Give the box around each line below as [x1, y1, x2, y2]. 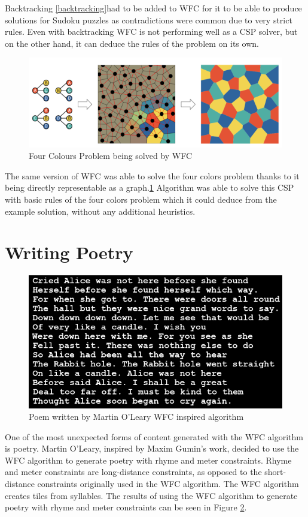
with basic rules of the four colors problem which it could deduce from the [5, 193, 277, 206]
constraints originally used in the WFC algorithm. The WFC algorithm [37, 477, 299, 490]
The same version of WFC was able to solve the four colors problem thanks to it [5, 169, 300, 182]
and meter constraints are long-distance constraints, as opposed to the [5, 465, 262, 478]
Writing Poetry [5, 240, 133, 264]
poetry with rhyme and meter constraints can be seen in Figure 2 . [5, 501, 247, 513]
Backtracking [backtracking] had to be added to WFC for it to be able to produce [5, 2, 302, 14]
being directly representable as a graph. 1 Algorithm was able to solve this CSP [5, 181, 294, 194]
